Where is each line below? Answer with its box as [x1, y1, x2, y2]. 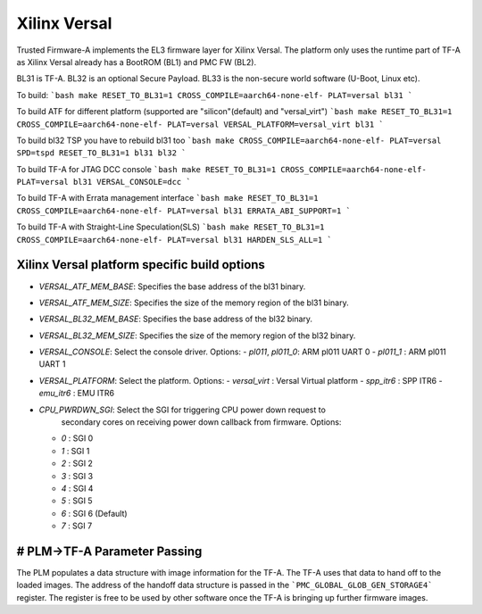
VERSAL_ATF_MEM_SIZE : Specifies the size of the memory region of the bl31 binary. [38, 297, 349, 308]
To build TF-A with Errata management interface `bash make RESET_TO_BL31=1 [16, 193, 319, 203]
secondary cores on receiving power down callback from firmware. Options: [61, 417, 342, 427]
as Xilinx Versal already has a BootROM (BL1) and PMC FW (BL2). [16, 56, 257, 67]
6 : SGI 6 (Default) [61, 508, 129, 519]
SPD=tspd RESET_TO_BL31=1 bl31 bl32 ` [16, 148, 187, 158]
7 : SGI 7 [61, 520, 93, 531]
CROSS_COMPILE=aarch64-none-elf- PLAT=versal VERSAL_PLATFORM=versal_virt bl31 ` [16, 119, 384, 129]
